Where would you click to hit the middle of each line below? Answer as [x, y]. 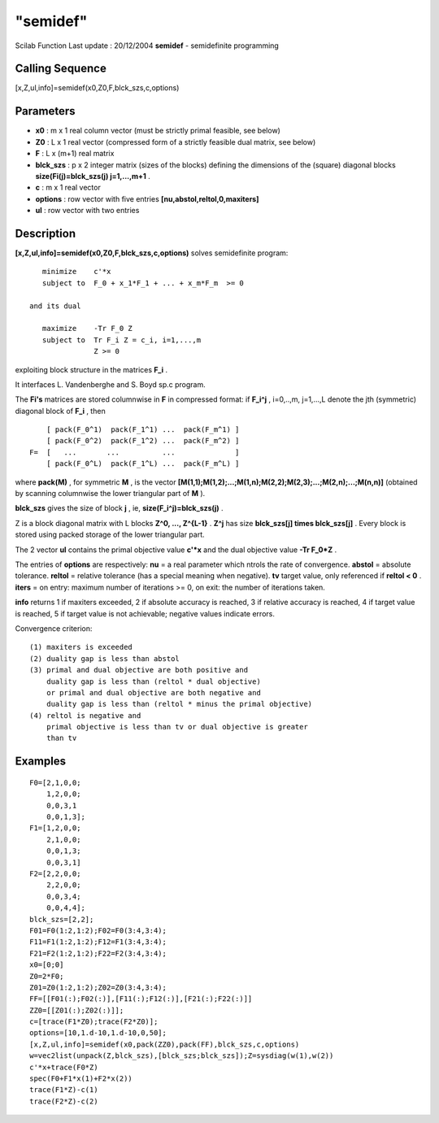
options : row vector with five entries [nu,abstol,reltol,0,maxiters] [147, 198]
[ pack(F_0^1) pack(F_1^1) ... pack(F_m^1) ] [143, 430]
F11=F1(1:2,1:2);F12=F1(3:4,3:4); [98, 942]
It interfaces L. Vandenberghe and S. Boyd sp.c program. [111, 384]
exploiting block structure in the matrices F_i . [91, 369]
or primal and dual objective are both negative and [154, 692]
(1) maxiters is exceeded [81, 647]
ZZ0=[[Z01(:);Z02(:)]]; [77, 1010]
